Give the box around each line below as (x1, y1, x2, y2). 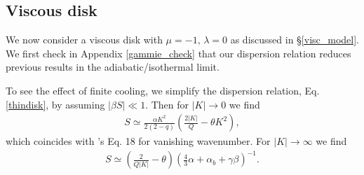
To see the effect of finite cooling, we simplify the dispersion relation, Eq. (6, 83, 320, 97)
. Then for (145, 97, 189, 111)
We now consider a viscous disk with (6, 32, 163, 47)
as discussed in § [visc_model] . (230, 32, 360, 47)
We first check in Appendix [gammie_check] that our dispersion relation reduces (6, 45, 351, 60)
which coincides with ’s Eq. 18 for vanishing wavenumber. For (6, 134, 271, 148)
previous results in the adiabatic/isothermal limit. (6, 59, 220, 74)
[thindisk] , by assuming (6, 97, 105, 111)
